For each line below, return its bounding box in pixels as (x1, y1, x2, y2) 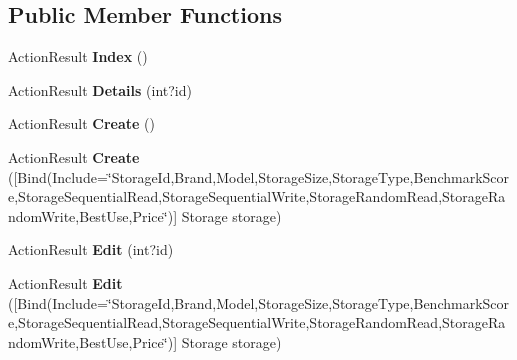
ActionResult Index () (8, 46, 148, 67)
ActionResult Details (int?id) (8, 79, 192, 100)
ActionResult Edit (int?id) (8, 239, 174, 260)
